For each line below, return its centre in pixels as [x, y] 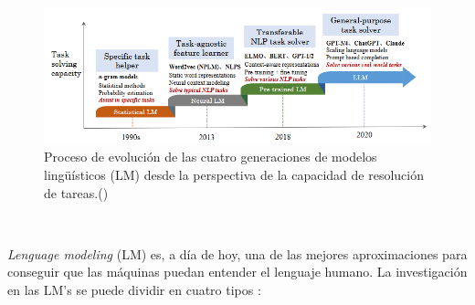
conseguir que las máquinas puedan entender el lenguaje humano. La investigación [237, 272]
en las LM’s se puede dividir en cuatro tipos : [134, 289]
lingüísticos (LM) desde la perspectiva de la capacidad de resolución [234, 174]
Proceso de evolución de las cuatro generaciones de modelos [211, 157]
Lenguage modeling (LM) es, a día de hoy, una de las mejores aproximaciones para [237, 253]
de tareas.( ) [76, 192]
